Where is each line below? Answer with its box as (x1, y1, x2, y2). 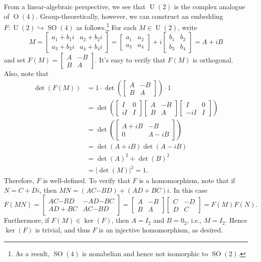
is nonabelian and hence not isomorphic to (82, 248, 208, 258)
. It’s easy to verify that (95, 55, 166, 65)
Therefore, (4, 175, 34, 185)
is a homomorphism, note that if (139, 175, 235, 185)
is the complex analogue (174, 1, 246, 11)
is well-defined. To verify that (43, 175, 130, 185)
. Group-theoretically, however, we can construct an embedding (36, 11, 223, 21)
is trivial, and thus (35, 225, 90, 234)
